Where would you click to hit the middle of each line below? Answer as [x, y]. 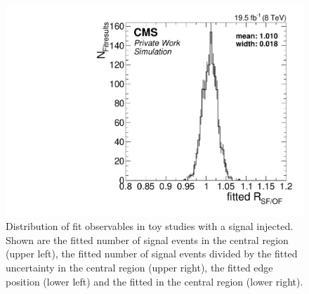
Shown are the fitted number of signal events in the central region [147, 239]
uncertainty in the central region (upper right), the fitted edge [139, 268]
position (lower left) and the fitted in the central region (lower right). [154, 281]
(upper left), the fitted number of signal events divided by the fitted [152, 254]
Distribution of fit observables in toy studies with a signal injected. [150, 226]
